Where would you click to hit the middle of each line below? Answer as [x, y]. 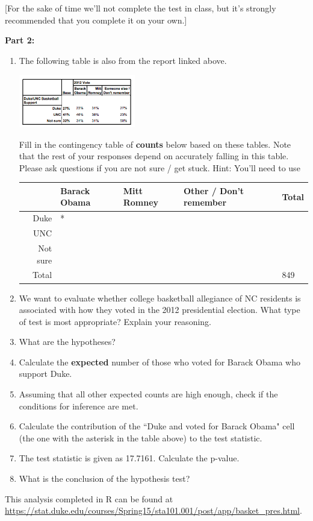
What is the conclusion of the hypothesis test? [104, 478]
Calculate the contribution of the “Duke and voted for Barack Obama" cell [157, 426]
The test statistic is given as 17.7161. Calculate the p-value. [129, 458]
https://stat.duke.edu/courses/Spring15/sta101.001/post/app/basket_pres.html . [153, 510]
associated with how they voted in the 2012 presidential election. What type [160, 310]
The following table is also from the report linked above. [123, 60]
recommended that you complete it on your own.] [96, 20]
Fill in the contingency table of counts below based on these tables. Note [155, 144]
